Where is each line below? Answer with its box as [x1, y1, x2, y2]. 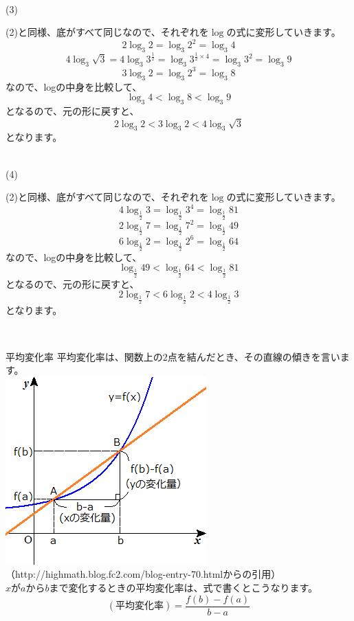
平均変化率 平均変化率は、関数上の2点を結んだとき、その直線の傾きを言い [5, 349, 340, 363]
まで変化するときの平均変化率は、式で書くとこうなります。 [49, 580, 318, 594]
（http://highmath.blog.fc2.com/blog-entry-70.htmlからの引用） [5, 567, 281, 581]
